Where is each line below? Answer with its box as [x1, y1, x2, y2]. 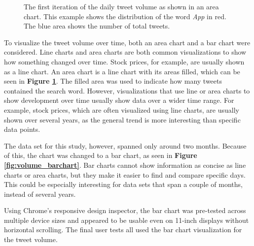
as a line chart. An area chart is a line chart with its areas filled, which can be [4, 66, 240, 76]
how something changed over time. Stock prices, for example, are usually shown [4, 56, 245, 66]
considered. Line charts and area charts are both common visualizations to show [4, 47, 247, 57]
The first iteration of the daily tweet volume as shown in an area [24, 1, 219, 11]
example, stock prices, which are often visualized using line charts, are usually [4, 104, 239, 115]
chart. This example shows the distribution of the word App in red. [24, 11, 226, 21]
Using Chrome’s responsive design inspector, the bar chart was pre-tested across [4, 205, 246, 215]
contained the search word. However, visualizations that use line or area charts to [4, 85, 250, 95]
